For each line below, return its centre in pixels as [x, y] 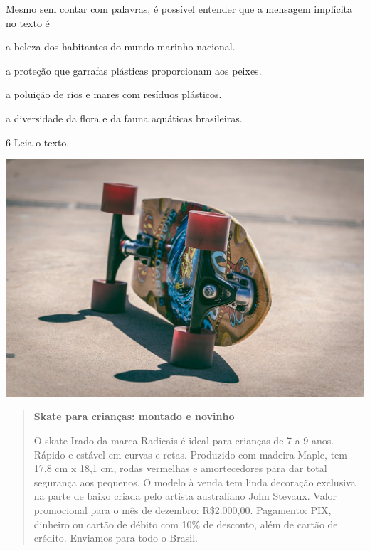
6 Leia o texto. [38, 142]
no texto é [28, 22]
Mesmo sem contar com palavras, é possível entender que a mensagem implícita [179, 9]
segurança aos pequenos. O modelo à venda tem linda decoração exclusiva [195, 482]
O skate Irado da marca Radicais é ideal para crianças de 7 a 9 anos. [184, 440]
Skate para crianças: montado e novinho [134, 416]
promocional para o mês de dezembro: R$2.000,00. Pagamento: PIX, [183, 510]
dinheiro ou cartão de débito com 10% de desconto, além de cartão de [186, 524]
